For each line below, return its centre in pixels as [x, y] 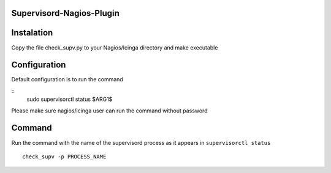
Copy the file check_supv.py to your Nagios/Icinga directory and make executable [115, 47]
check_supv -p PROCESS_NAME [64, 156]
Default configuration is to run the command [67, 79]
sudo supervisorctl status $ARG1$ [70, 99]
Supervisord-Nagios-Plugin [65, 13]
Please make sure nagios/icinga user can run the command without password [109, 111]
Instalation [32, 33]
